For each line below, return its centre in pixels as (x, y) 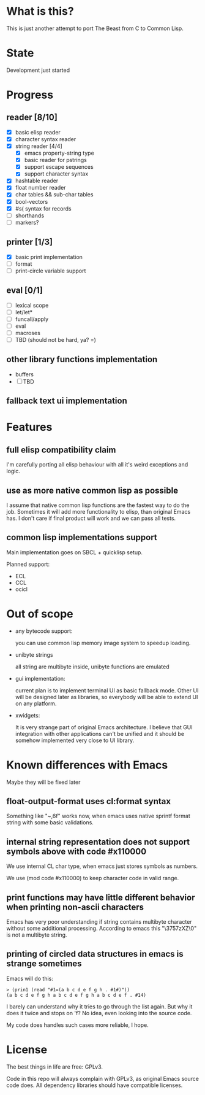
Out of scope (40, 613)
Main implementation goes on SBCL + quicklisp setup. (74, 552)
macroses (28, 333)
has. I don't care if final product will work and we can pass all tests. (91, 518)
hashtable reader (37, 181)
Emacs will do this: (30, 978)
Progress (30, 95)
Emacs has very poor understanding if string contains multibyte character (99, 922)
